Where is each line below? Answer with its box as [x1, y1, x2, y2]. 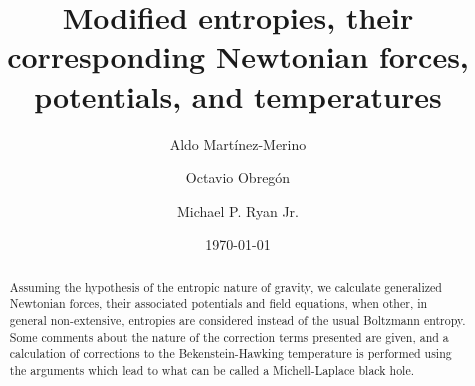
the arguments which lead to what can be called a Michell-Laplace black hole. [9, 361, 414, 378]
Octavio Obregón [185, 167, 291, 188]
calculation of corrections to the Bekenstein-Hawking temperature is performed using [9, 345, 452, 362]
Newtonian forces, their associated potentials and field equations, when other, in [9, 295, 428, 312]
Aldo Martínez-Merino [169, 133, 307, 154]
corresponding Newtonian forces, [7, 36, 469, 77]
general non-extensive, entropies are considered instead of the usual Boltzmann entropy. [9, 311, 466, 328]
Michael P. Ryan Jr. [177, 200, 299, 221]
